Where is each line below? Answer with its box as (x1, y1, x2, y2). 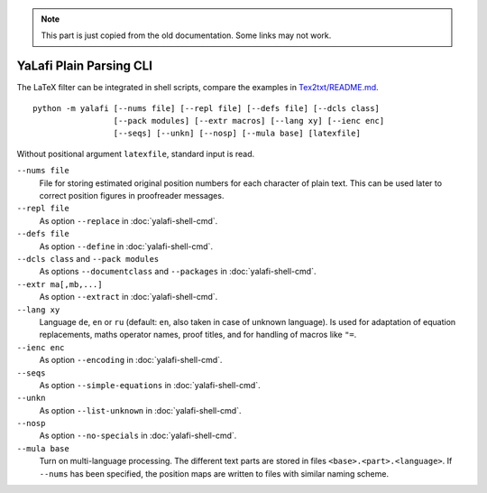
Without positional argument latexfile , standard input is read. (16, 148, 255, 159)
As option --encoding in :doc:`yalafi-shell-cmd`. (39, 355, 223, 366)
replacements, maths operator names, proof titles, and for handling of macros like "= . (39, 330, 357, 340)
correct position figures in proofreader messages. (39, 191, 225, 201)
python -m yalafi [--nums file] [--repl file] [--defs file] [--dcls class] (32, 103, 381, 113)
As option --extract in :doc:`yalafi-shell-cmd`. (39, 292, 218, 302)
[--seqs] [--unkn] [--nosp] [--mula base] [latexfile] (113, 128, 361, 139)
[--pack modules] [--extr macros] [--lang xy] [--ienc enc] (113, 116, 385, 126)
